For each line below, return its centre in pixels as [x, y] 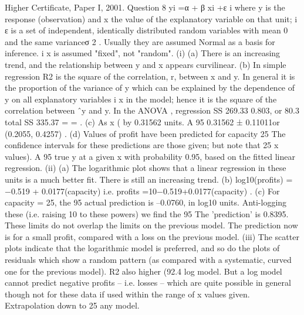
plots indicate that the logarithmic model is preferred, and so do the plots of [142, 248]
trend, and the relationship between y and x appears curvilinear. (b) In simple [146, 64]
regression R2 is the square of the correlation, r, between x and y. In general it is [150, 76]
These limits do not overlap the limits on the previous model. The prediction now [151, 225]
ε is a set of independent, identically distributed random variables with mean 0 [146, 30]
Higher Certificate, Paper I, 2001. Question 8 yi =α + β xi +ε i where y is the [145, 7]
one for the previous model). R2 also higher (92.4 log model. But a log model [143, 271]
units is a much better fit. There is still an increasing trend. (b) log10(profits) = [149, 179]
